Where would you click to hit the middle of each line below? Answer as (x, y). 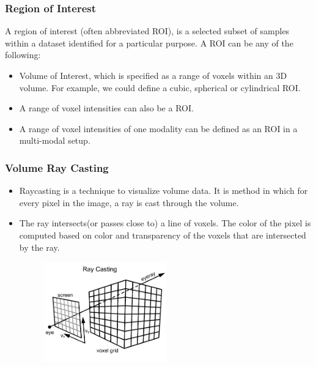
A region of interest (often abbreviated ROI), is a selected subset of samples (147, 31)
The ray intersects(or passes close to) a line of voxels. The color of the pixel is (165, 223)
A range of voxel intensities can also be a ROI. (106, 108)
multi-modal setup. (55, 140)
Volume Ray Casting (57, 167)
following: (23, 55)
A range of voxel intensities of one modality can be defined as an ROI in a (158, 128)
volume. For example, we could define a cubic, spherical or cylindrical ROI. (160, 87)
